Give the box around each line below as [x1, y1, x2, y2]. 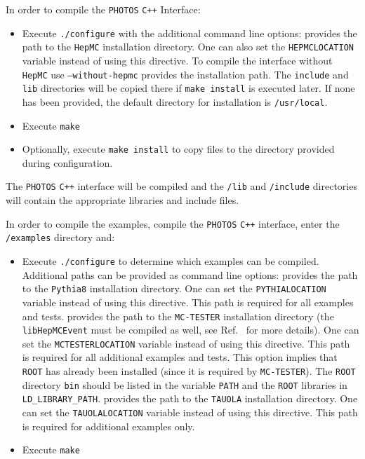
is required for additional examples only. [22, 418, 195, 433]
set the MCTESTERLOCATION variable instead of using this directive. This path [22, 336, 350, 350]
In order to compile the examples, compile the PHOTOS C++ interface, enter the [6, 216, 340, 231]
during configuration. [22, 155, 113, 170]
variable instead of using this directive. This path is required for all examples [22, 294, 354, 309]
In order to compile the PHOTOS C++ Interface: [6, 2, 201, 16]
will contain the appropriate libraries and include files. [6, 193, 239, 207]
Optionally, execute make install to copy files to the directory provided [22, 142, 335, 156]
